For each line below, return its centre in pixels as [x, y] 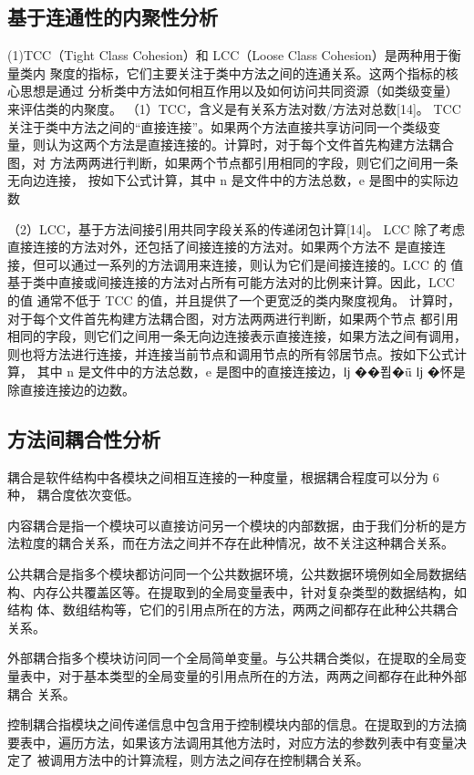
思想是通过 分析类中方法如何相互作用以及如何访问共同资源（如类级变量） [239, 91]
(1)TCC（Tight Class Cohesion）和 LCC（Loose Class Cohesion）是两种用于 [228, 55]
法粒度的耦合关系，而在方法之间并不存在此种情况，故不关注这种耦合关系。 [231, 543]
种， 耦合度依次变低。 [73, 495]
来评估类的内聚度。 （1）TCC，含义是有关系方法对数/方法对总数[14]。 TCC [234, 108]
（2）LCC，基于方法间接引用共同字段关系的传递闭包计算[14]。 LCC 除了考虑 [237, 228]
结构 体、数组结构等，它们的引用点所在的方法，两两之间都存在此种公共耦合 [233, 610]
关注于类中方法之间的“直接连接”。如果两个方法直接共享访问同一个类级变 [224, 126]
